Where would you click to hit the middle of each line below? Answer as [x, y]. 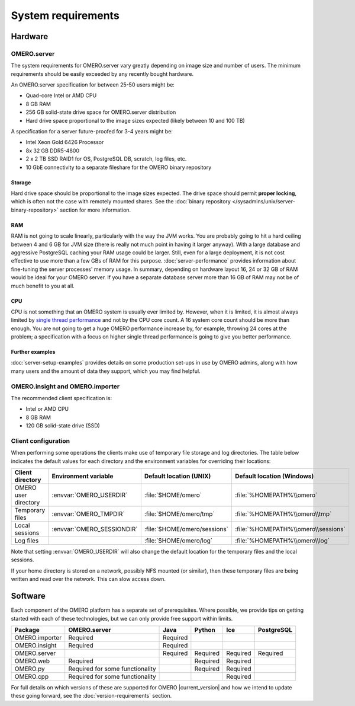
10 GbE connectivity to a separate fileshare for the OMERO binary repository [119, 167]
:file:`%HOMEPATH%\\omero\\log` [282, 541]
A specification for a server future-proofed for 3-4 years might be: [92, 132]
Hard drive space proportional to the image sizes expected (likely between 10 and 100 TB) [135, 120]
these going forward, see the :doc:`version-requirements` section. [91, 696]
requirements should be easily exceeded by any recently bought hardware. [102, 74]
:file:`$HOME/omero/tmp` [180, 514]
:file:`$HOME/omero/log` [178, 541]
